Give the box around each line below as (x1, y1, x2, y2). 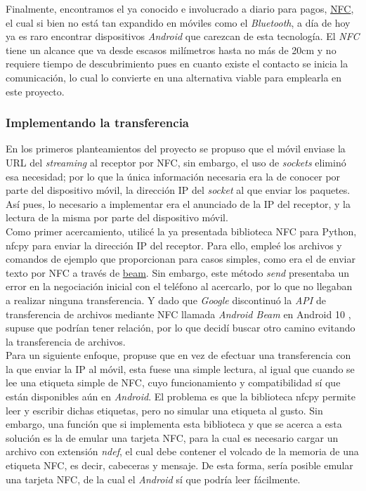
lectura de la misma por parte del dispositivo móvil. (6, 210, 228, 225)
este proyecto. (6, 84, 65, 98)
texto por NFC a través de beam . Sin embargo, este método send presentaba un (6, 265, 349, 280)
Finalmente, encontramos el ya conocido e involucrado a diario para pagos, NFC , (6, 1, 354, 15)
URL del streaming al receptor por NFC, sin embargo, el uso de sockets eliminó (6, 155, 346, 169)
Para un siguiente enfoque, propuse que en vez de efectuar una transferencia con (6, 348, 351, 362)
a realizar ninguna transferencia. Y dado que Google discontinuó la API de (6, 292, 326, 307)
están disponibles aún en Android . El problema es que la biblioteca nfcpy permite (6, 389, 355, 404)
